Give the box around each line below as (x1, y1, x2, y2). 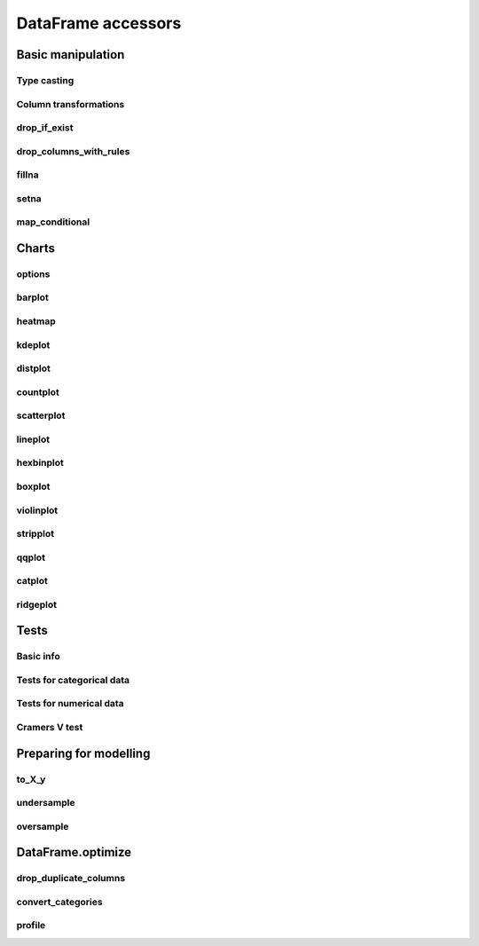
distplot (16, 362, 51, 374)
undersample (16, 797, 75, 809)
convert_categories (16, 895, 103, 908)
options (16, 267, 51, 280)
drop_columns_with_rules (16, 145, 130, 157)
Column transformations (16, 98, 125, 110)
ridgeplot (16, 598, 58, 611)
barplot (16, 291, 49, 304)
